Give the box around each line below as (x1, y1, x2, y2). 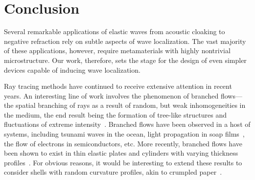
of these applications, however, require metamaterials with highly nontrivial (4, 45, 231, 56)
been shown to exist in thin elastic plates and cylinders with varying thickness (4, 148, 238, 158)
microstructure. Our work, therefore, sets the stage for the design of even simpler (4, 55, 247, 65)
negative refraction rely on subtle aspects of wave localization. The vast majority (4, 36, 246, 46)
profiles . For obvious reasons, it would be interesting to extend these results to (4, 157, 242, 167)
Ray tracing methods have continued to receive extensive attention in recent (4, 81, 232, 91)
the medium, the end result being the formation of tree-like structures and (4, 109, 227, 120)
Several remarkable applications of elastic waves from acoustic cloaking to (4, 26, 225, 37)
